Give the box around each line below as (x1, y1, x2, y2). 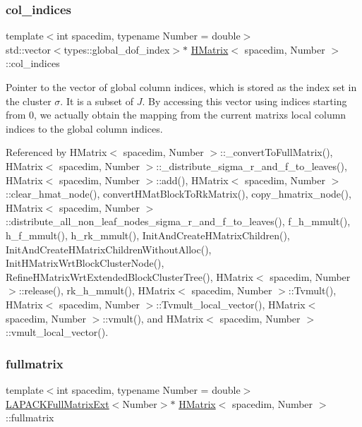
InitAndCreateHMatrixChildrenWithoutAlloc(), (6, 241, 212, 256)
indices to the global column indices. (6, 121, 163, 136)
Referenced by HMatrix (6, 145, 107, 160)
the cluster (6, 93, 52, 108)
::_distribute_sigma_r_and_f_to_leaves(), (156, 158, 347, 173)
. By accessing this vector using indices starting (142, 93, 347, 108)
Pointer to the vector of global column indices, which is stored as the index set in (6, 80, 357, 94)
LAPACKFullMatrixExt (6, 396, 109, 411)
